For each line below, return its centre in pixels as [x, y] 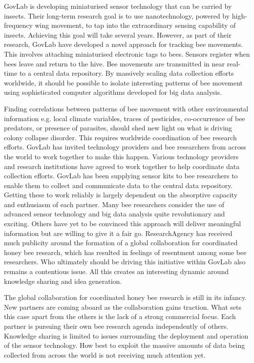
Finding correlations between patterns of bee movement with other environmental [126, 108]
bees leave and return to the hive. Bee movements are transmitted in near [115, 63]
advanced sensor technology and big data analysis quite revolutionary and [115, 214]
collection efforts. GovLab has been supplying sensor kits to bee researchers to [121, 176]
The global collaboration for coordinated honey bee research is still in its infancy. [126, 297]
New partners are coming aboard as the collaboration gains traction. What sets [123, 307]
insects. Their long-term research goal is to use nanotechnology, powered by [117, 15]
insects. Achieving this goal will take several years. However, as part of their [118, 34]
